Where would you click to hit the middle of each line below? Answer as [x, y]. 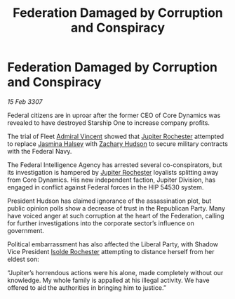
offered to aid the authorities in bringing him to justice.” [87, 287]
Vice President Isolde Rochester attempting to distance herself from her [111, 251]
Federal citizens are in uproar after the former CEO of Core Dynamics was [114, 115]
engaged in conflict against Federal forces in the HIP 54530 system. [106, 187]
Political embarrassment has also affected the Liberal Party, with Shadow [113, 244]
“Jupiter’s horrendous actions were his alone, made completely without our [115, 272]
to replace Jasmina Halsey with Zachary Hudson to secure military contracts [117, 144]
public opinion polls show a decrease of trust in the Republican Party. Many [116, 208]
